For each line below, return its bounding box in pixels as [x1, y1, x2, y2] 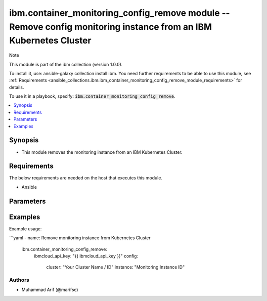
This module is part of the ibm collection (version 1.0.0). [9, 61, 123, 67]
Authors [9, 277, 30, 284]
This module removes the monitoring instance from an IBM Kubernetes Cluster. [21, 149, 182, 155]
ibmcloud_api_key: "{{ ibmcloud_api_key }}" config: [34, 253, 138, 259]
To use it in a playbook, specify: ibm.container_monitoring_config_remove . [9, 93, 176, 99]
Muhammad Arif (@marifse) [21, 287, 79, 293]
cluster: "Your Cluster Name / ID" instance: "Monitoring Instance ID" [46, 264, 185, 270]
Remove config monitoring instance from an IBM [9, 21, 212, 32]
